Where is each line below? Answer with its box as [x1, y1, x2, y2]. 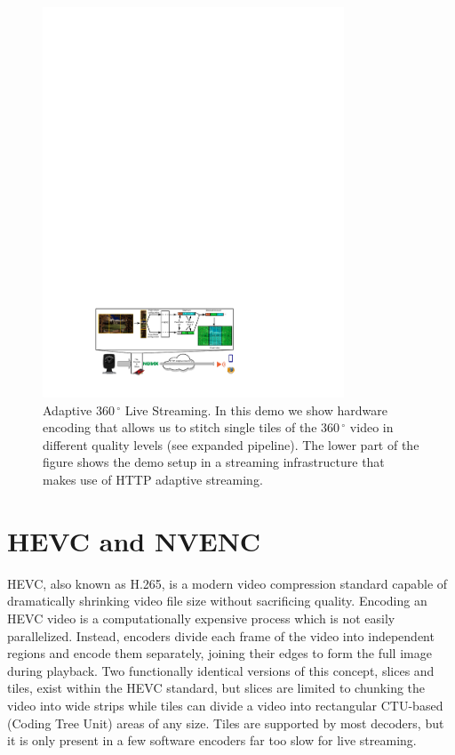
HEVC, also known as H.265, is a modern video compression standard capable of [7, 574, 448, 592]
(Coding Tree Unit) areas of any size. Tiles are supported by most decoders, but [7, 713, 444, 732]
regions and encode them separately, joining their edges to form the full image [7, 644, 432, 663]
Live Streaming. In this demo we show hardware [124, 400, 387, 419]
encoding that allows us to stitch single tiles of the [43, 418, 317, 437]
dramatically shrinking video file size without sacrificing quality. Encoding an [7, 591, 427, 610]
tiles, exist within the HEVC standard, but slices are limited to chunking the [7, 679, 426, 697]
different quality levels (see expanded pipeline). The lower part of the [43, 435, 419, 454]
